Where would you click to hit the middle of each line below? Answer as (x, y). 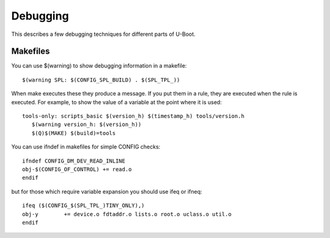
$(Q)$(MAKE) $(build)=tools (74, 133)
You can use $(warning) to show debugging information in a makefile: (99, 66)
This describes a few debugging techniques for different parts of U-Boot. (103, 34)
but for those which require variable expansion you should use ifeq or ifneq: (107, 191)
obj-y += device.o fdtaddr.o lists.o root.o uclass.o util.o (127, 214)
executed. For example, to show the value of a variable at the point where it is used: (117, 102)
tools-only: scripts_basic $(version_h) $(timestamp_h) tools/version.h (133, 116)
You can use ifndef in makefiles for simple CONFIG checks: (86, 147)
